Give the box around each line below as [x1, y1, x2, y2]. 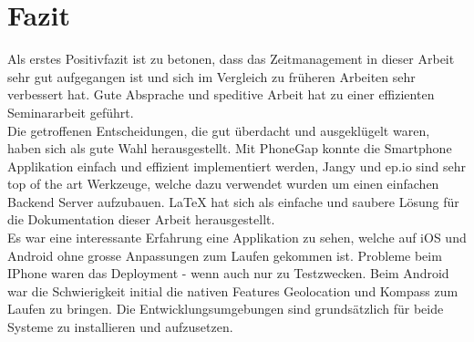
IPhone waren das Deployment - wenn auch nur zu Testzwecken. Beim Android [7, 264, 449, 283]
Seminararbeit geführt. [7, 102, 134, 121]
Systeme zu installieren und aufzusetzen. [7, 317, 233, 337]
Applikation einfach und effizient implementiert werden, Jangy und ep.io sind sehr [7, 156, 466, 175]
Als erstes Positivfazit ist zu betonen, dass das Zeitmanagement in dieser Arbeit [7, 49, 455, 68]
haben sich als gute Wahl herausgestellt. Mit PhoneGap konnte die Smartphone [7, 139, 452, 158]
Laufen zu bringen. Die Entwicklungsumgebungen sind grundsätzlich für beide [7, 299, 444, 318]
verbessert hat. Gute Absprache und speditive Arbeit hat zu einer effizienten [7, 85, 435, 104]
